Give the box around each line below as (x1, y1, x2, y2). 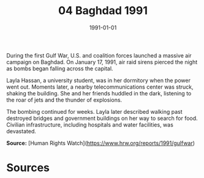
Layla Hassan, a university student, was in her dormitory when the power (6, 76, 191, 84)
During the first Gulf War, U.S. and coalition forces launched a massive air (6, 51, 192, 59)
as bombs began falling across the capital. (6, 65, 113, 72)
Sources (6, 161, 50, 175)
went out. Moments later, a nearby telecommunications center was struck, (6, 83, 194, 91)
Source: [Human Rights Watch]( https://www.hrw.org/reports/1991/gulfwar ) (6, 139, 195, 147)
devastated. (6, 127, 37, 135)
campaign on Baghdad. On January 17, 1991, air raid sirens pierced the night (6, 58, 198, 65)
